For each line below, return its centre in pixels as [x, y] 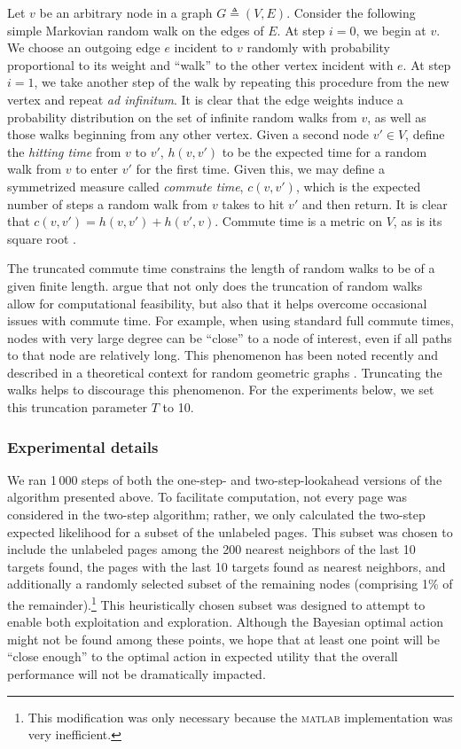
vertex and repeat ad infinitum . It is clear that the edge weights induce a [205, 99]
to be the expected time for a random [324, 151]
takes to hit [253, 203]
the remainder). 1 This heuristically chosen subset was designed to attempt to [216, 603]
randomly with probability [318, 47]
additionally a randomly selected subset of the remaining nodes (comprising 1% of [230, 584]
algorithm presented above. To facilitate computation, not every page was [207, 497]
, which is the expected [358, 186]
